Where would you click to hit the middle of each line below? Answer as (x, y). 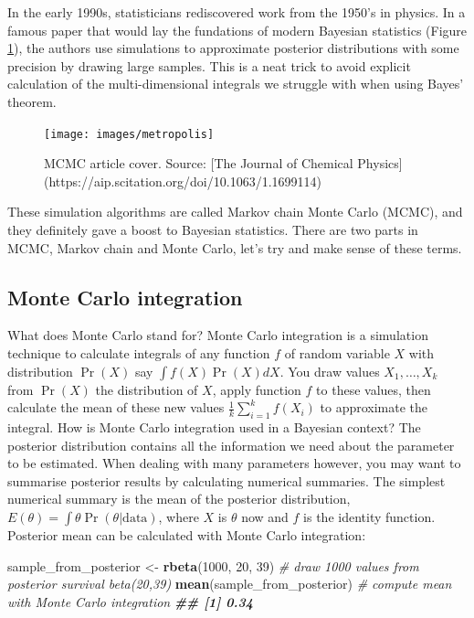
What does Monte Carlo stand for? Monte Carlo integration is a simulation (218, 335)
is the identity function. (369, 516)
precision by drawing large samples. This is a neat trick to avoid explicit (209, 65)
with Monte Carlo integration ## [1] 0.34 (130, 601)
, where (179, 516)
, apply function (257, 389)
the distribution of (147, 389)
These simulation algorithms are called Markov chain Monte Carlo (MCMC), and (235, 212)
